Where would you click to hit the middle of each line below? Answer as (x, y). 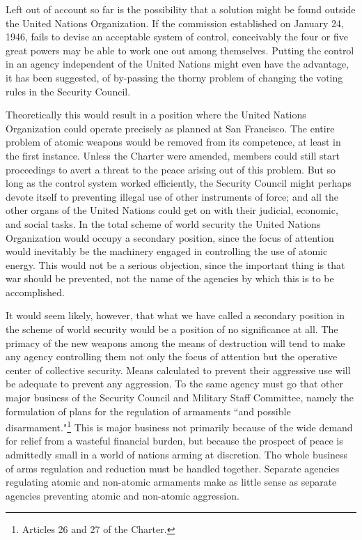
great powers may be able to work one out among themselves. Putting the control (180, 50)
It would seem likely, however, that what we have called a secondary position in (175, 315)
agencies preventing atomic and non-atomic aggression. (123, 495)
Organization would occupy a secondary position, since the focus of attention (170, 237)
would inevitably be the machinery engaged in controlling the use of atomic (167, 251)
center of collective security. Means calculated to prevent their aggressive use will (178, 370)
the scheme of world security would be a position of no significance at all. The (172, 329)
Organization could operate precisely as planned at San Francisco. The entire (170, 128)
